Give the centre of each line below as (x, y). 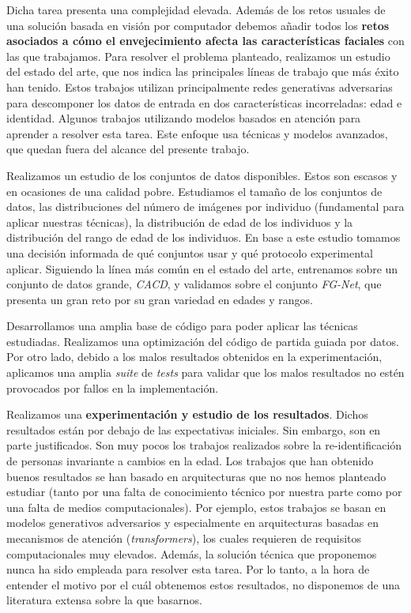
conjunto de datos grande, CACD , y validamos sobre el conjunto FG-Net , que (194, 284)
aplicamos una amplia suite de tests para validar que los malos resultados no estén (205, 372)
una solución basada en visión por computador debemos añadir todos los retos (198, 25)
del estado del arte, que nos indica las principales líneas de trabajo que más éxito (203, 71)
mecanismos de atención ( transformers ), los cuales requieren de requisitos (184, 538)
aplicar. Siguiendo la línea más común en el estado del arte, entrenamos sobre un (202, 268)
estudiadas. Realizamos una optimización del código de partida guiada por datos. (203, 341)
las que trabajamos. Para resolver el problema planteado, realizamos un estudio (198, 56)
